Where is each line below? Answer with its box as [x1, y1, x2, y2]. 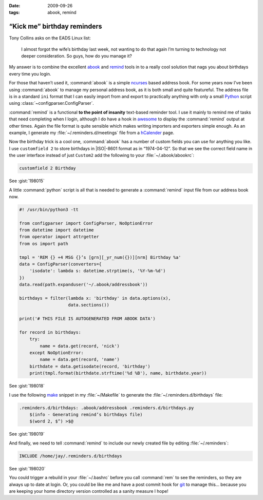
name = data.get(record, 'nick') [39, 343, 120, 348]
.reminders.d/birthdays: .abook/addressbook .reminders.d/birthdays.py [19, 405, 194, 410]
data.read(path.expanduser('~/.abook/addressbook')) [19, 282, 148, 288]
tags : [9, 10, 20, 16]
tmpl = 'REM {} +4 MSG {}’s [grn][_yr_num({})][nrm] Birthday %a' [19, 254, 181, 260]
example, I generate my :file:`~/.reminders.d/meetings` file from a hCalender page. [9, 130, 175, 135]
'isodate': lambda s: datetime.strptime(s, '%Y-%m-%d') [29, 268, 166, 274]
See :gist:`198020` [9, 465, 46, 471]
